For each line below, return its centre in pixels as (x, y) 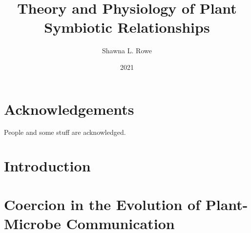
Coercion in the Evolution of (102, 204)
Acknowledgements (69, 109)
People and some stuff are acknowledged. (65, 132)
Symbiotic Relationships (127, 27)
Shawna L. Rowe (127, 51)
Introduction (47, 166)
